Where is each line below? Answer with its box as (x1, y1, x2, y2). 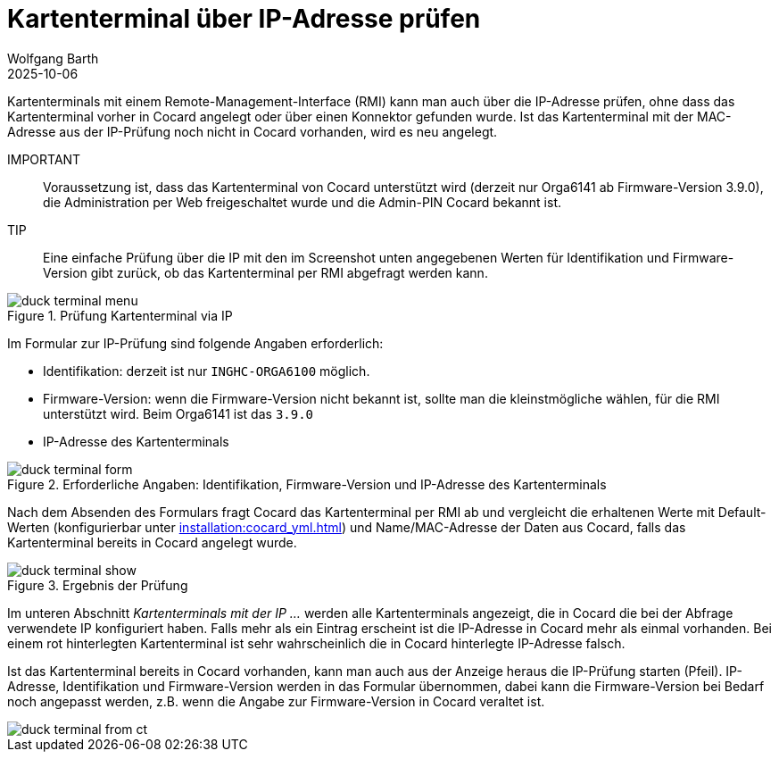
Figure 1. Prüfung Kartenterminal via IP (7, 307, 233, 323)
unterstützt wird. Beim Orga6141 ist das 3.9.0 (43, 405, 314, 421)
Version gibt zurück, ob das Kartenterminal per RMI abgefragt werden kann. (43, 264, 488, 280)
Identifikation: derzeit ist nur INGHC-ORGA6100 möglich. (43, 363, 370, 379)
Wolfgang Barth (7, 50, 99, 66)
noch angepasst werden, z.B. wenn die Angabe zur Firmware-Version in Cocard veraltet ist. (7, 693, 545, 709)
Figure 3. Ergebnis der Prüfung (7, 577, 188, 593)
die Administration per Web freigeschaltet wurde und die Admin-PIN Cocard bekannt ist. (43, 194, 561, 210)
